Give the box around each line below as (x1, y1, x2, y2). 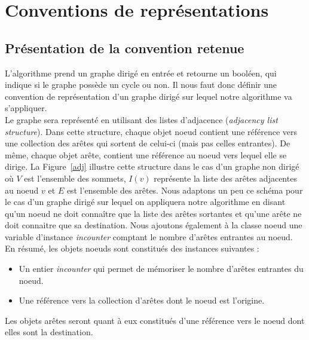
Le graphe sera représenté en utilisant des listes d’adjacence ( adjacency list (5, 113, 278, 125)
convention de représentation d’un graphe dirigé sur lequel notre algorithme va (5, 90, 292, 102)
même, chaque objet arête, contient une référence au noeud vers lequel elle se (5, 148, 287, 161)
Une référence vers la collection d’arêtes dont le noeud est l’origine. (19, 294, 265, 307)
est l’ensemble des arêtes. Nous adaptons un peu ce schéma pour (66, 183, 303, 196)
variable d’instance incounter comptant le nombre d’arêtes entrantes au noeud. (5, 230, 293, 243)
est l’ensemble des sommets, (24, 171, 126, 184)
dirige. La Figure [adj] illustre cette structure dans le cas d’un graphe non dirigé (5, 160, 299, 173)
